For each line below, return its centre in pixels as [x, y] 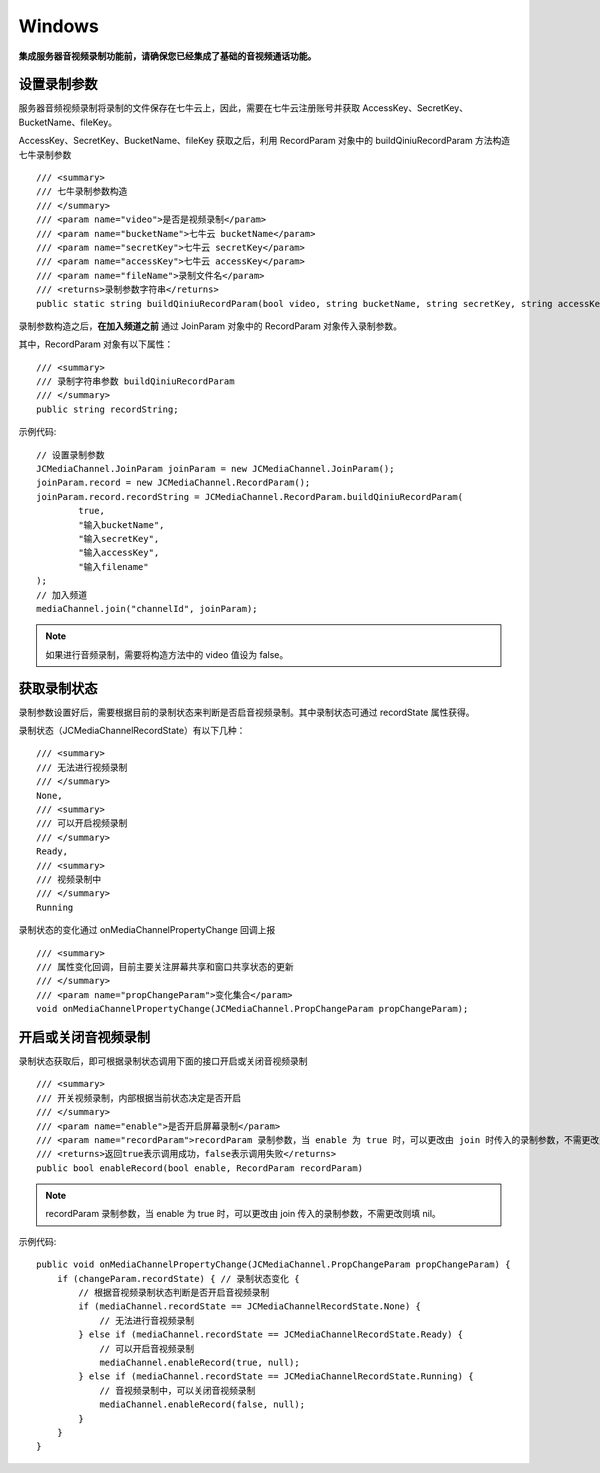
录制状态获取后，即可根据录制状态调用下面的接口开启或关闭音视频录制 [163, 1061]
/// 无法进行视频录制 [82, 767]
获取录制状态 [58, 688]
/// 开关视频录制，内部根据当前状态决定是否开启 [139, 1098]
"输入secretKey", [119, 538]
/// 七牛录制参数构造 [82, 191]
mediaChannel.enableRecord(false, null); [202, 1404]
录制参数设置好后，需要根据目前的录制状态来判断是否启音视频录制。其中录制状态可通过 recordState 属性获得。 [246, 712]
